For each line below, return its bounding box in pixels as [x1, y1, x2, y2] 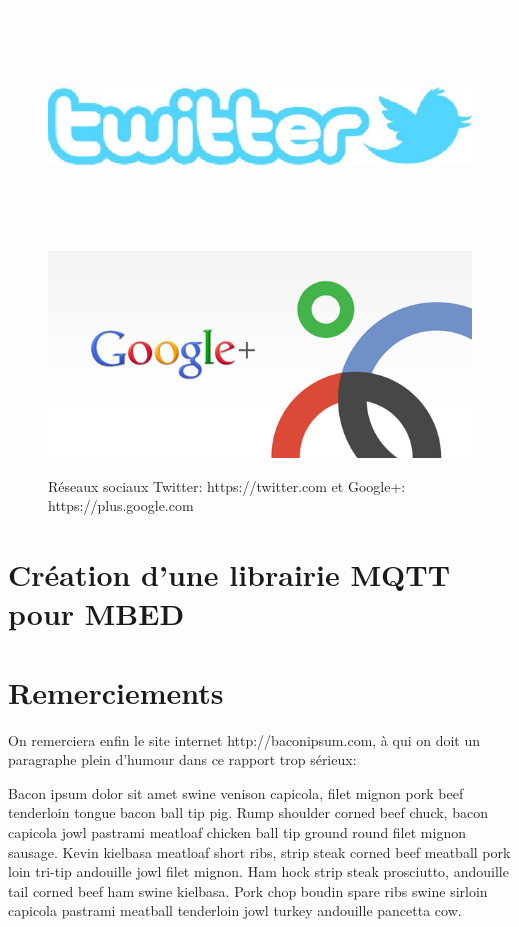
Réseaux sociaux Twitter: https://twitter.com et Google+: [48, 475, 406, 496]
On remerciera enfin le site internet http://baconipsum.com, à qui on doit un [8, 729, 481, 750]
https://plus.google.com [48, 495, 194, 516]
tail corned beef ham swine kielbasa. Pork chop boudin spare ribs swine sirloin [8, 880, 488, 901]
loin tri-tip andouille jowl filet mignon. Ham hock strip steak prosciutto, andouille [8, 861, 509, 882]
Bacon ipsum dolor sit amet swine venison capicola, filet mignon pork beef [8, 782, 464, 803]
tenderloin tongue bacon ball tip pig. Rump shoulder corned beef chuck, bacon [8, 802, 488, 823]
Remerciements [8, 671, 224, 712]
